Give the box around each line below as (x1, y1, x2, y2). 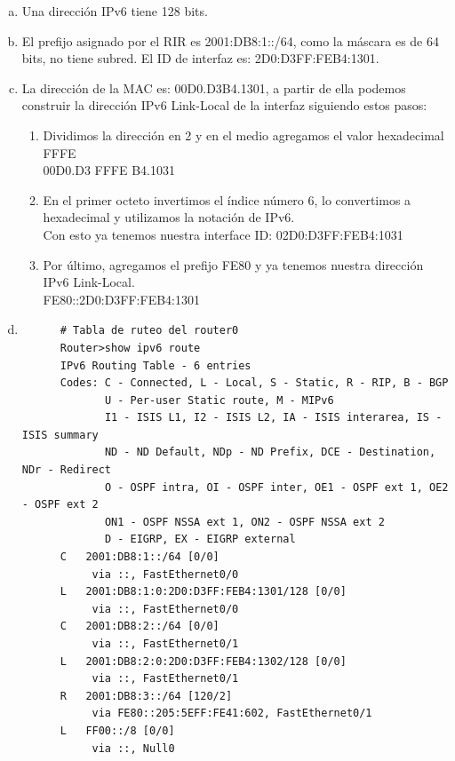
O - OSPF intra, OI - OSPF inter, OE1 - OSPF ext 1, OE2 (104, 480, 449, 494)
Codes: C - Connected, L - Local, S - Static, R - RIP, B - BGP (60, 377, 449, 390)
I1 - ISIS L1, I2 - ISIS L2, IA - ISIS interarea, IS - (104, 411, 443, 424)
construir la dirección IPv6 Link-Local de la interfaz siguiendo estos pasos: (21, 96, 427, 115)
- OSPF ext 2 (21, 498, 99, 511)
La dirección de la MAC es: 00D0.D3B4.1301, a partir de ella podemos (21, 78, 406, 97)
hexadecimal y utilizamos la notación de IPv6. (43, 208, 295, 226)
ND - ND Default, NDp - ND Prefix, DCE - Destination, (104, 446, 436, 459)
